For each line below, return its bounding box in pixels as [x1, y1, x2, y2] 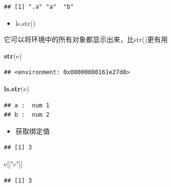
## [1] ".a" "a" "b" [4, 3, 74, 10]
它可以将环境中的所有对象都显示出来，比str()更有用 [4, 34, 168, 44]
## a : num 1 [4, 102, 50, 109]
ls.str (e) [4, 83, 29, 93]
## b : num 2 [4, 111, 50, 119]
